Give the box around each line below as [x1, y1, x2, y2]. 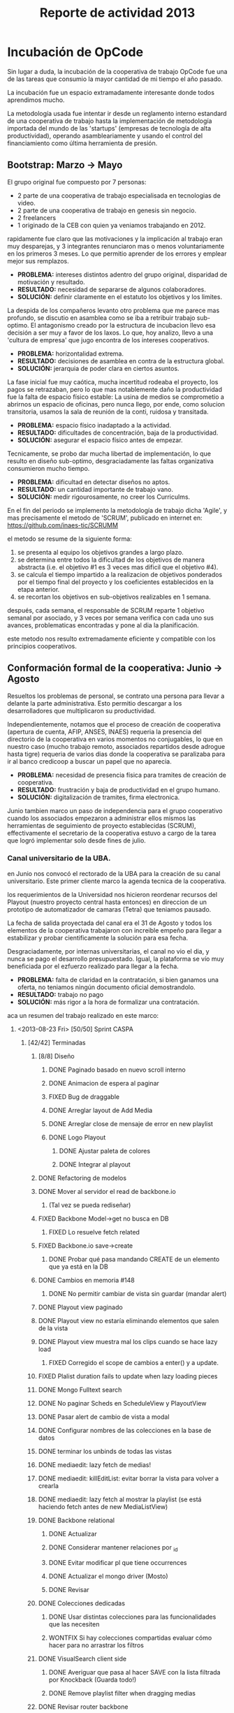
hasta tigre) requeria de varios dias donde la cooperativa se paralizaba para [7, 750, 226, 758]
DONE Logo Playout [48, 1133, 106, 1142]
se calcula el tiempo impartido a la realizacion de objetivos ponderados [17, 570, 223, 578]
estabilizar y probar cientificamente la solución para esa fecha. [7, 933, 189, 942]
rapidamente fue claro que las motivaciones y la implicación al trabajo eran [7, 234, 224, 242]
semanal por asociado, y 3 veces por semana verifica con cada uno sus [7, 613, 214, 622]
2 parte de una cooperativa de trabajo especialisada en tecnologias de [17, 191, 221, 200]
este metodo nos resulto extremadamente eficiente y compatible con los [7, 634, 216, 643]
